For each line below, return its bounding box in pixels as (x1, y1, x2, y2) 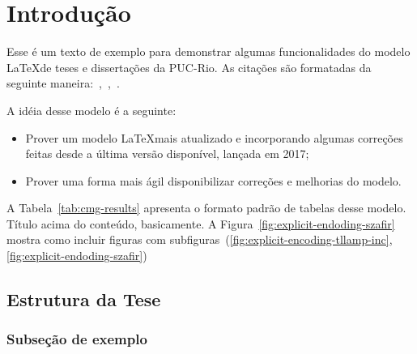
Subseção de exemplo (6, 329, 147, 349)
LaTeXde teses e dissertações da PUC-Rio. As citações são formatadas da (6, 58, 372, 75)
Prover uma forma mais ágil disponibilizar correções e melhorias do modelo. (25, 172, 402, 189)
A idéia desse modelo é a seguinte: (6, 101, 177, 118)
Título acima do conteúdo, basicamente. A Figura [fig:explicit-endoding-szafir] (6, 215, 395, 232)
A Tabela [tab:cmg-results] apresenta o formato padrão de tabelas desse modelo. (6, 199, 406, 216)
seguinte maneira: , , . (6, 75, 120, 92)
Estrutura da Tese (6, 287, 161, 312)
